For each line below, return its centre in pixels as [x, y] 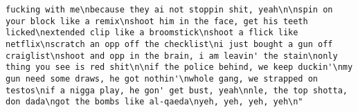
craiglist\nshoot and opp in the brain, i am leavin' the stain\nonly [172, 56]
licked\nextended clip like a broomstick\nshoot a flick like [152, 33]
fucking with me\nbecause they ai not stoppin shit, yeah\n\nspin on [169, 10]
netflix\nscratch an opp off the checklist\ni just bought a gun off [169, 44]
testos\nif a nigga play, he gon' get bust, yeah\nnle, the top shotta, [177, 90]
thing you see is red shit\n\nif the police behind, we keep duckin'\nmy [179, 67]
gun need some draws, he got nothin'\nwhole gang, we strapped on [162, 78]
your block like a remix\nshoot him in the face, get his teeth [157, 21]
